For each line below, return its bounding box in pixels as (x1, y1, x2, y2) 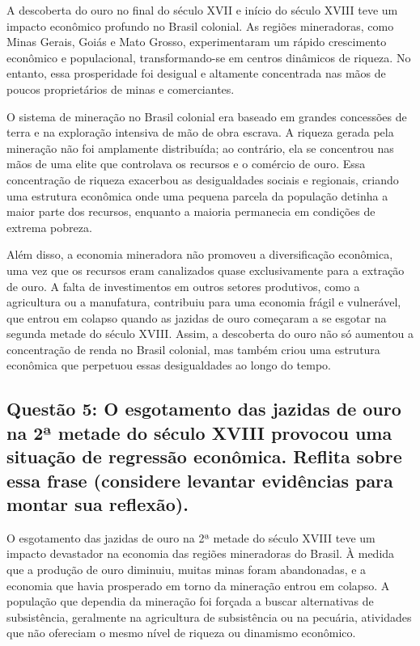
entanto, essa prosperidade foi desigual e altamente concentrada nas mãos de (6, 65, 386, 82)
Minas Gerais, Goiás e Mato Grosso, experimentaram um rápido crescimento (6, 33, 387, 50)
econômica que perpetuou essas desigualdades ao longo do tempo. (6, 357, 331, 374)
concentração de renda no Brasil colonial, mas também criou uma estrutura (6, 340, 380, 357)
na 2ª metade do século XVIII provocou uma (6, 420, 392, 445)
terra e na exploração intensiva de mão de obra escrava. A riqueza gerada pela (6, 124, 394, 141)
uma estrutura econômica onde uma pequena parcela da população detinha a (6, 187, 388, 204)
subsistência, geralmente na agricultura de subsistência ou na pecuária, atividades (6, 608, 412, 625)
